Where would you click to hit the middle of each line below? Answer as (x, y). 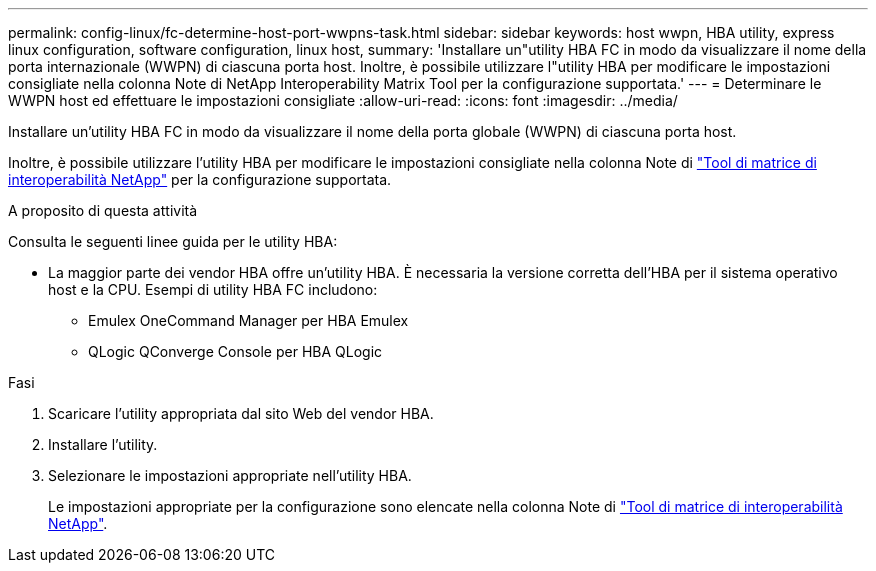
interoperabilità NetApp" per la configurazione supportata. (200, 179)
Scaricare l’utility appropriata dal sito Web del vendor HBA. (241, 413)
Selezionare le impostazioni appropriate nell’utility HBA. (230, 475)
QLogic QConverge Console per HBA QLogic (235, 351)
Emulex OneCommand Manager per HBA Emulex (248, 320)
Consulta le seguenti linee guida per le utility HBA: (173, 241)
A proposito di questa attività (103, 210)
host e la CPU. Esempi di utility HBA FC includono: (213, 289)
